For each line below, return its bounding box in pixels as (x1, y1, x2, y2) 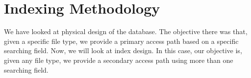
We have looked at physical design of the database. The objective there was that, (4, 26, 248, 37)
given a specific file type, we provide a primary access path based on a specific (4, 36, 239, 46)
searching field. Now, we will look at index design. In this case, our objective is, (4, 45, 242, 56)
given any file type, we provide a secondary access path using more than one (4, 55, 233, 65)
